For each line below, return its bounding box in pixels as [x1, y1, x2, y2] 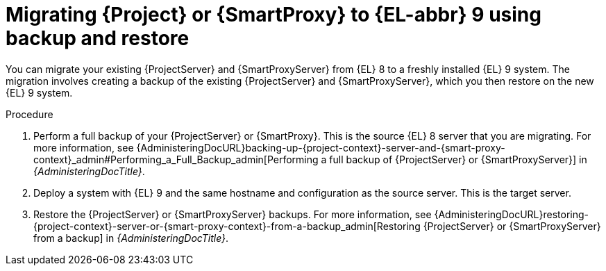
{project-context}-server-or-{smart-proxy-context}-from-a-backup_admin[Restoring [33, 220, 421, 232]
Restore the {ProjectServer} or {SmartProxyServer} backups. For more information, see [33, 208, 432, 220]
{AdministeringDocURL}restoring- [434, 208, 589, 220]
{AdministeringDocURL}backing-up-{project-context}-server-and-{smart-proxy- [136, 141, 505, 154]
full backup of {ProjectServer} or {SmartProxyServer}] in [329, 153, 587, 165]
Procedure [6, 108, 53, 120]
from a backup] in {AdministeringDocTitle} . [33, 231, 229, 244]
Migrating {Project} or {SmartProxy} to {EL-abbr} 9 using [6, 3, 541, 26]
